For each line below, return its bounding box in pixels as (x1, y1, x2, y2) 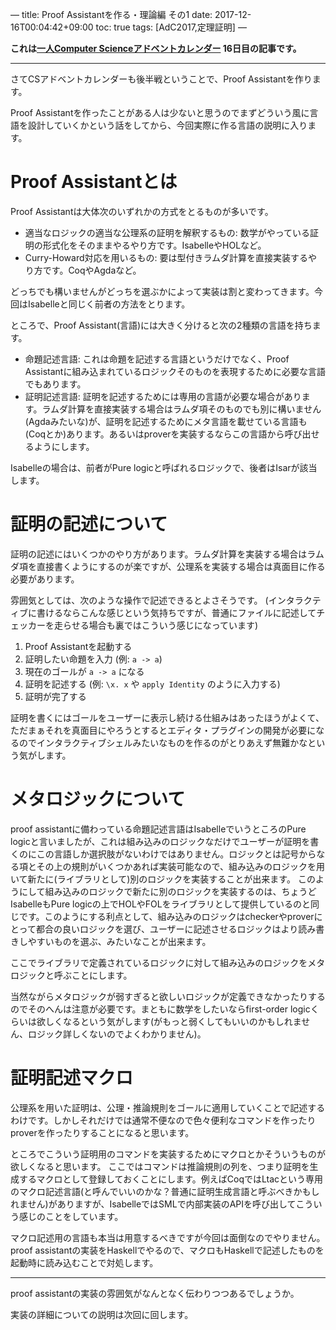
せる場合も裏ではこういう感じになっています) (71, 619, 259, 631)
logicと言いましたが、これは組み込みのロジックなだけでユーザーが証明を (10, 835, 311, 847)
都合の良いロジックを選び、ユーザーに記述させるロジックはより (35, 923, 299, 935)
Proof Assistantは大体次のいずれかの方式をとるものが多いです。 (10, 205, 274, 217)
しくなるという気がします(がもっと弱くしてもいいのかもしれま (44, 1015, 302, 1027)
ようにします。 (33, 440, 95, 452)
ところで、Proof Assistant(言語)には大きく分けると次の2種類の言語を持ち (10, 319, 313, 331)
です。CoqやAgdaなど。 (42, 264, 142, 276)
